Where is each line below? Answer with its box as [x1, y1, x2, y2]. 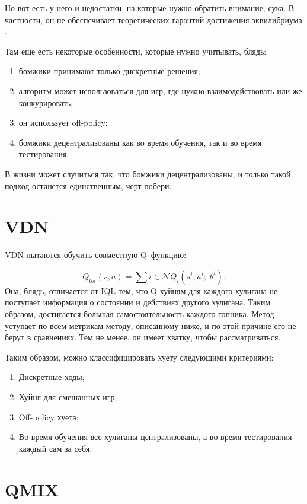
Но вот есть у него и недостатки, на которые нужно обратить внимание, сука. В [5, 2, 295, 14]
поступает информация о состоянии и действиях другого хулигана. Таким [5, 296, 271, 308]
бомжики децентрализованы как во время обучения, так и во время [18, 136, 262, 148]
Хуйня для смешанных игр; [18, 391, 117, 403]
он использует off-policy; [18, 116, 108, 129]
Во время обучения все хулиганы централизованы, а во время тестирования [18, 430, 292, 443]
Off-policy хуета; [18, 410, 79, 423]
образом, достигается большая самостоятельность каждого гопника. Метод [5, 308, 274, 320]
